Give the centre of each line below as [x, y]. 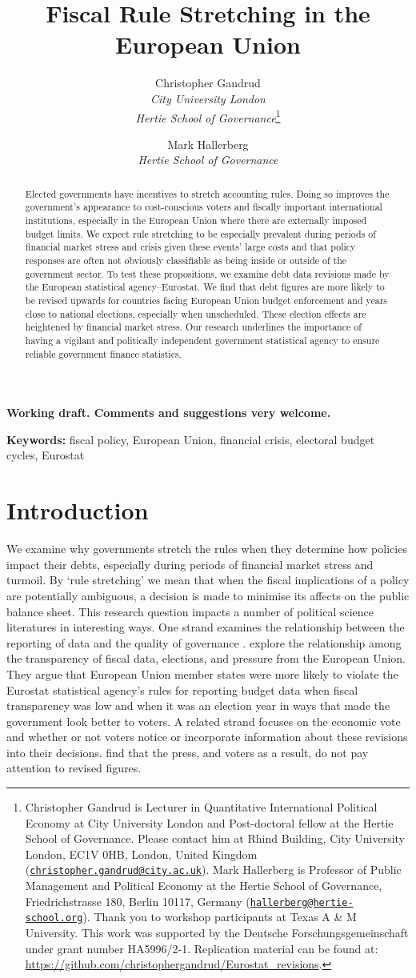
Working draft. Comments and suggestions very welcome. [169, 413]
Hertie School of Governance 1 [208, 116]
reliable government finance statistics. [103, 353]
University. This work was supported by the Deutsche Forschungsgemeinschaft [217, 933]
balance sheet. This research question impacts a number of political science [190, 611]
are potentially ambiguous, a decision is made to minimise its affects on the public [208, 595]
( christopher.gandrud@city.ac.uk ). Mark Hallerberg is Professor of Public [213, 870]
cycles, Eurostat [46, 455]
